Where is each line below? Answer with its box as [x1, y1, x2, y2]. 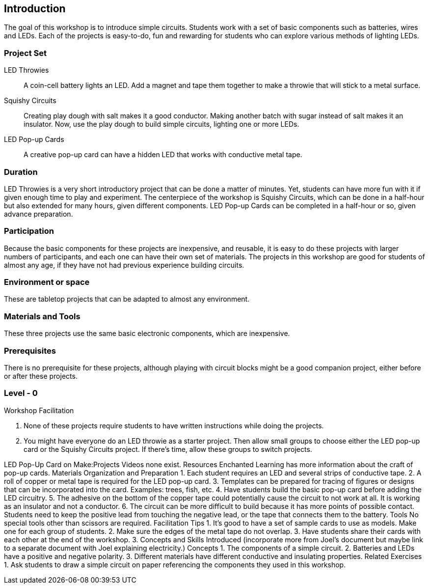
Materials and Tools [4, 311, 80, 321]
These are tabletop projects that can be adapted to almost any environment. [4, 295, 250, 304]
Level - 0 [4, 388, 38, 398]
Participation [4, 226, 54, 236]
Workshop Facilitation [4, 406, 74, 415]
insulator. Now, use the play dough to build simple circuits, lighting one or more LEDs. [24, 120, 299, 129]
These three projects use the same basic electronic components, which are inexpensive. [4, 329, 290, 338]
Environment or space [4, 277, 90, 287]
